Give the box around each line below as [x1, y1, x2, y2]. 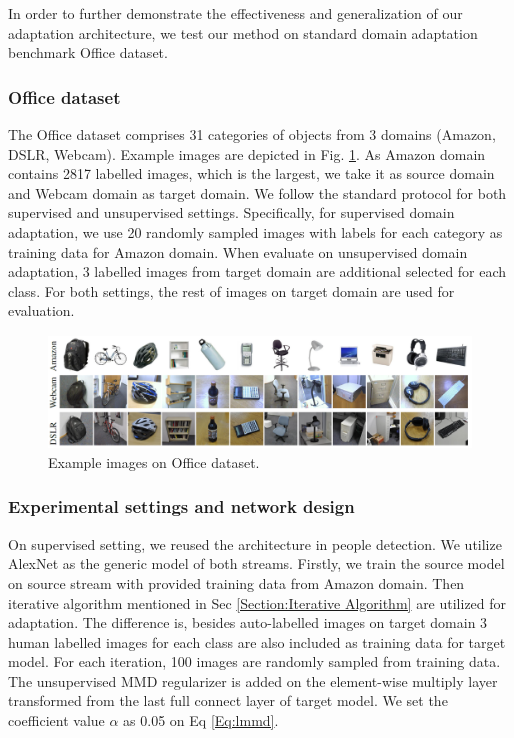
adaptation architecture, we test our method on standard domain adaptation [8, 22, 478, 43]
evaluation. [8, 300, 75, 321]
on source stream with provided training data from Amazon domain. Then [8, 572, 465, 593]
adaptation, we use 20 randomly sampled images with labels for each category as [8, 221, 503, 242]
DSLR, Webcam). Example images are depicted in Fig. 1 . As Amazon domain [8, 143, 486, 164]
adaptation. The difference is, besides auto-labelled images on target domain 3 [8, 612, 488, 633]
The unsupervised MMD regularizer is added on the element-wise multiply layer [8, 670, 498, 691]
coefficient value [8, 710, 105, 731]
